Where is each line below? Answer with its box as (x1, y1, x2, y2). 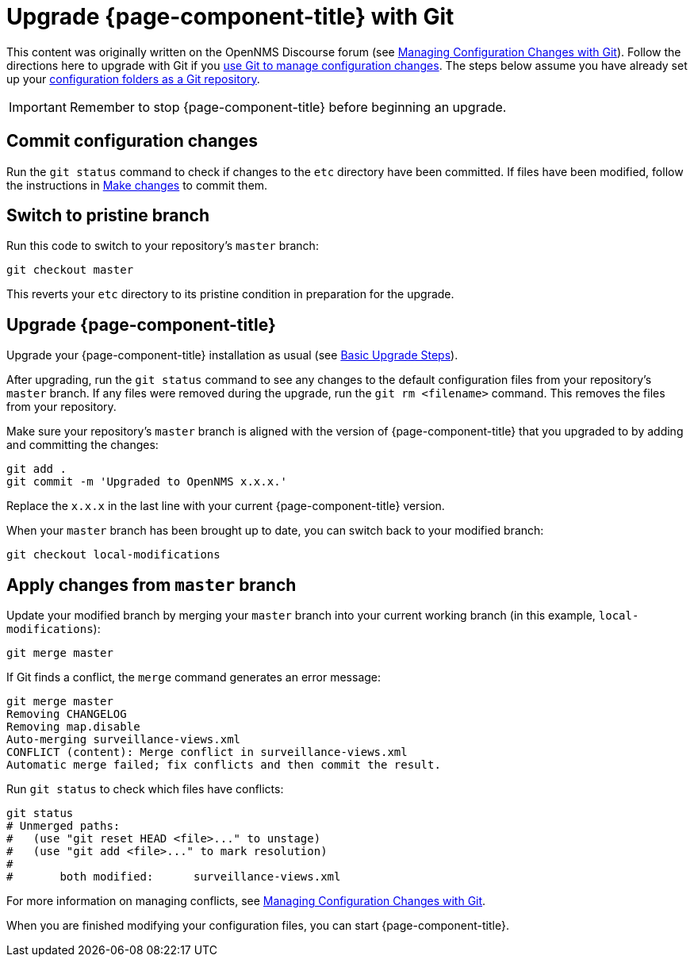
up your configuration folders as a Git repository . (6, 71, 260, 86)
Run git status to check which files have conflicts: (6, 782, 284, 796)
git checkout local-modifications (6, 548, 220, 562)
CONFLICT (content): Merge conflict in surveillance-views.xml (6, 746, 408, 759)
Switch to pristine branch (6, 205, 209, 226)
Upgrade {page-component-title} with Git (6, 3, 454, 30)
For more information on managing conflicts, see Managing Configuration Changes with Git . (6, 894, 486, 908)
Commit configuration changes (6, 131, 258, 152)
